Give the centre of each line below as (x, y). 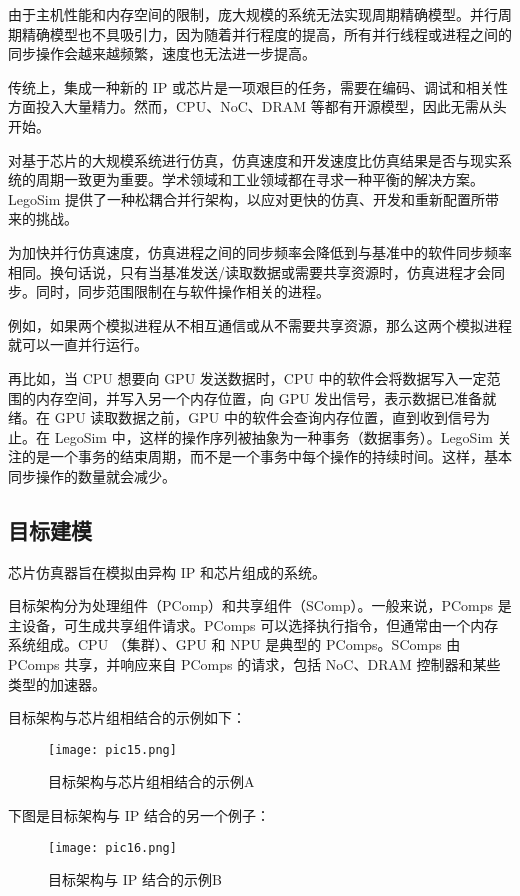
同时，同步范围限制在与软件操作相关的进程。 (182, 291)
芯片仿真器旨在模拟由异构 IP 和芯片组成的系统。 (167, 571)
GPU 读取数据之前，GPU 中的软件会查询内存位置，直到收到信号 (265, 417)
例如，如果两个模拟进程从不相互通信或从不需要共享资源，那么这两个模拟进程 (260, 324)
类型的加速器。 (57, 683)
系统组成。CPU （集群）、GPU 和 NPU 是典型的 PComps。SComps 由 (234, 644)
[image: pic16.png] (112, 847)
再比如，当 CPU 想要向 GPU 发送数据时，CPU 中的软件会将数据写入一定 (247, 377)
